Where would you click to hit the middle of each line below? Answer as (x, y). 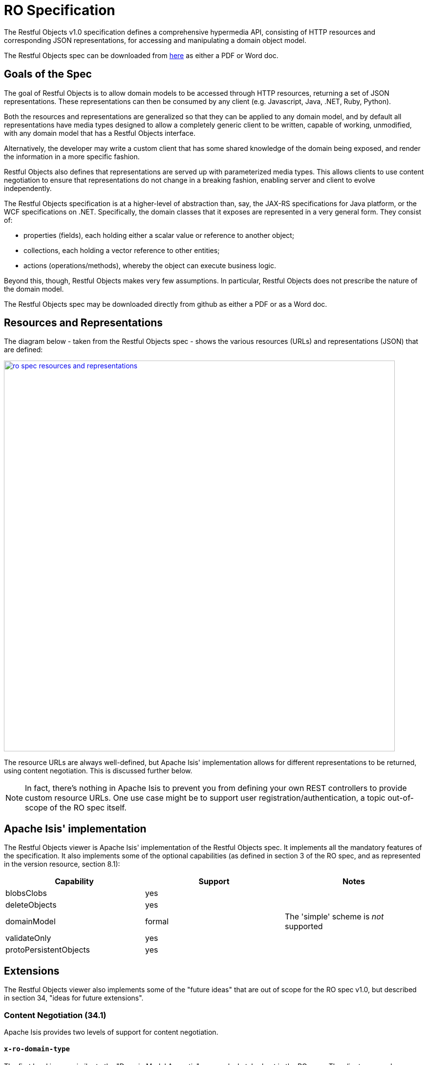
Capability (74, 882)
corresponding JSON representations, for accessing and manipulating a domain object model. (155, 40)
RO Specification (60, 10)
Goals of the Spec (48, 74)
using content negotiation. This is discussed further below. (98, 771)
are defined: (23, 350)
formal (157, 922)
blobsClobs (26, 893)
